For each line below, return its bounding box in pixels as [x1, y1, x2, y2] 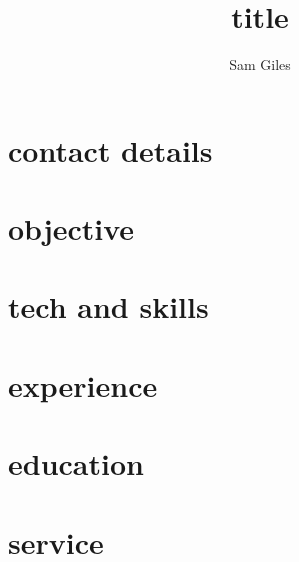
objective [8, 208, 135, 249]
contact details [8, 129, 213, 170]
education [8, 443, 144, 484]
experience [8, 364, 158, 405]
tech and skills [8, 286, 209, 327]
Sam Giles [229, 54, 291, 75]
